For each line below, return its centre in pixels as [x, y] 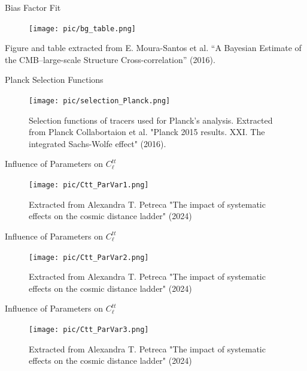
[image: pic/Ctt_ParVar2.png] [89, 257]
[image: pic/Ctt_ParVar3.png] [89, 329]
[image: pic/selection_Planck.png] [100, 101]
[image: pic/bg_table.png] [82, 29]
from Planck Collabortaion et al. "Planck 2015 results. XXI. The [147, 132]
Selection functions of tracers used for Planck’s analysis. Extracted [151, 120]
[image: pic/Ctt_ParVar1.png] [89, 185]
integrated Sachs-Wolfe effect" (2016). [98, 143]
